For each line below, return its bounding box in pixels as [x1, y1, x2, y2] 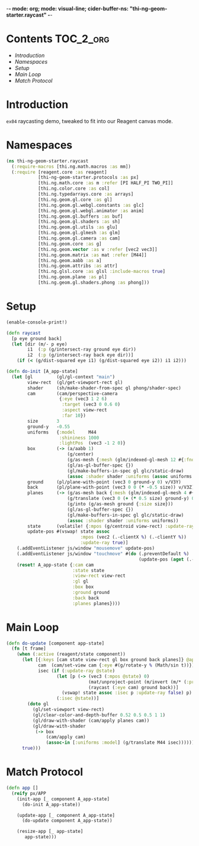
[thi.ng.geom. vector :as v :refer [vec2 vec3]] [37, 246, 158, 252]
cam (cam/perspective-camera [27, 391, 118, 397]
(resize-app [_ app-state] [17, 829, 84, 835]
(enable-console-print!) [6, 319, 68, 325]
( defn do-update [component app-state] [6, 640, 105, 646]
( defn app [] [6, 785, 38, 791]
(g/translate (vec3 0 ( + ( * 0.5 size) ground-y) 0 [67, 496, 195, 502]
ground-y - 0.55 [27, 423, 70, 430]
